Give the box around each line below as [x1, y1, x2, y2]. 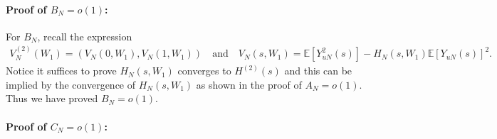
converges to [177, 63, 231, 78]
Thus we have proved [6, 91, 98, 106]
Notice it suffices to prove [6, 63, 117, 78]
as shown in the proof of [196, 77, 302, 91]
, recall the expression [37, 28, 132, 43]
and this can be [284, 63, 352, 78]
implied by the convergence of [6, 77, 136, 91]
